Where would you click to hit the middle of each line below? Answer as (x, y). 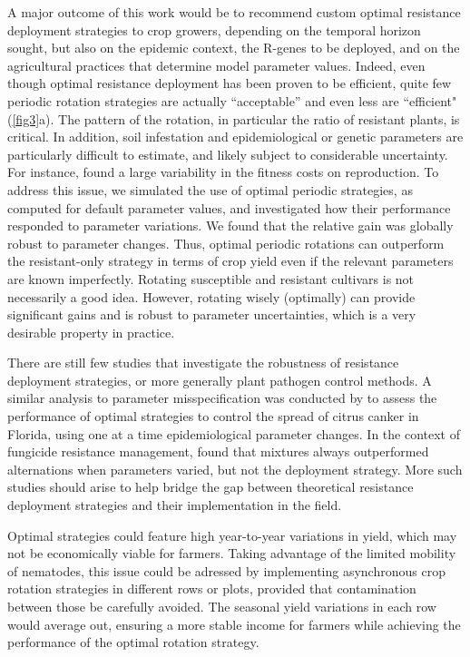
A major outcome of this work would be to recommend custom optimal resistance (234, 12)
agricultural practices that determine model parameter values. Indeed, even (216, 65)
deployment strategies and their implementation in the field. (175, 505)
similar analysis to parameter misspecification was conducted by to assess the (222, 398)
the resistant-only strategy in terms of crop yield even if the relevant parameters (230, 261)
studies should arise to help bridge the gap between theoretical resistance (211, 487)
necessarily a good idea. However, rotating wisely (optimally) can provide (211, 296)
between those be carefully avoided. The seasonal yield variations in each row (222, 606)
